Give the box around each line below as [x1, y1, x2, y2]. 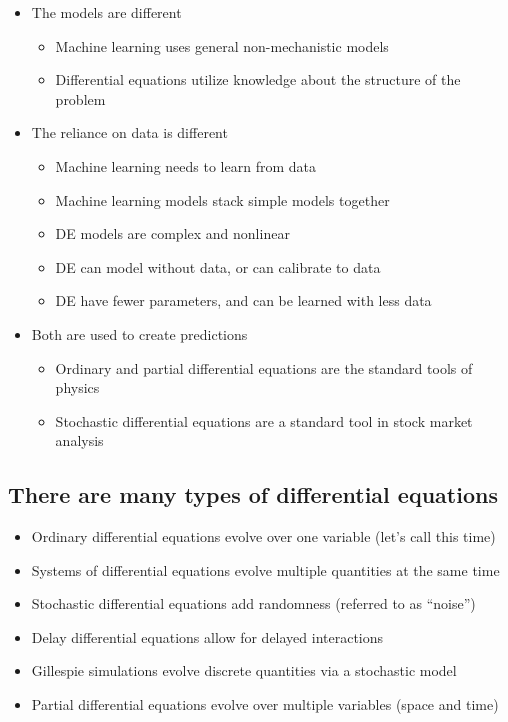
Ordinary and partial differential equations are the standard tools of [55, 357, 473, 378]
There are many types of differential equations [8, 479, 498, 510]
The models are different [31, 2, 182, 22]
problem [55, 88, 106, 109]
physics [55, 377, 100, 398]
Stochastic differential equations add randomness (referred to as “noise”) [31, 593, 476, 614]
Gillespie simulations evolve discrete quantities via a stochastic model [31, 660, 457, 681]
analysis [55, 430, 104, 451]
